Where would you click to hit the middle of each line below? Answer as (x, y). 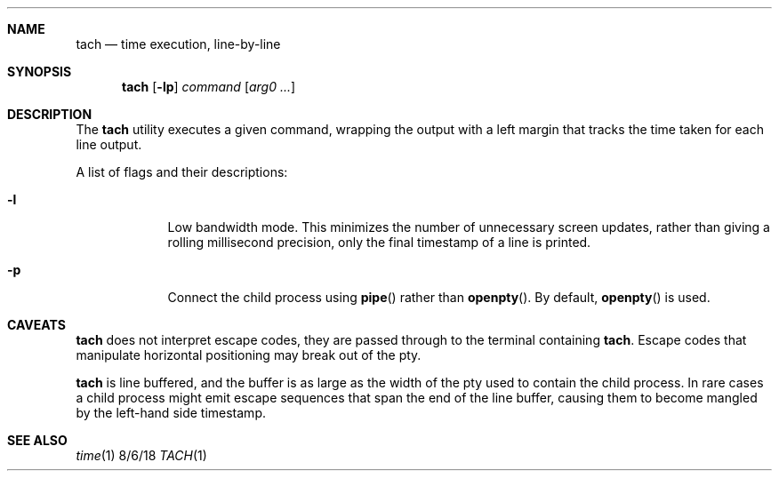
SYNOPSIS (40, 72)
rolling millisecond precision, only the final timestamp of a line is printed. (379, 242)
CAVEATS (36, 325)
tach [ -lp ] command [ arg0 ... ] (209, 87)
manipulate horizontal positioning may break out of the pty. (249, 355)
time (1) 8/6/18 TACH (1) (141, 455)
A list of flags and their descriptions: (182, 172)
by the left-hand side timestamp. (171, 413)
